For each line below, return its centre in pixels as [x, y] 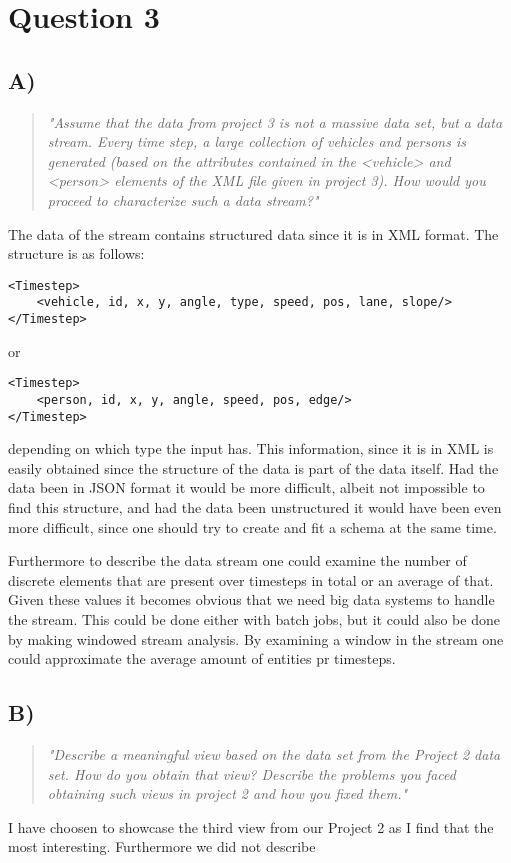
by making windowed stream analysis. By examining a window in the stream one [256, 638]
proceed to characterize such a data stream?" [183, 199]
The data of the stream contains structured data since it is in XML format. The [253, 233]
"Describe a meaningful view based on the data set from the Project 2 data [274, 754]
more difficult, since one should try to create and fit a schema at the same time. [252, 526]
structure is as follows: [76, 253]
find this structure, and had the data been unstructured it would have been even [255, 507]
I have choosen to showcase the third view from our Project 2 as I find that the [251, 826]
